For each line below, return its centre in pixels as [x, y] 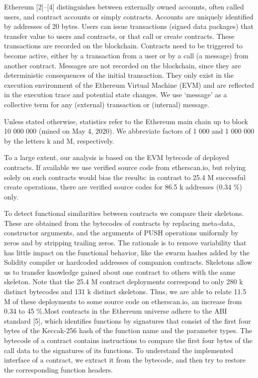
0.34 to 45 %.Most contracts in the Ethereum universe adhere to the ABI [116, 311]
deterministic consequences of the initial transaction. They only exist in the [119, 75]
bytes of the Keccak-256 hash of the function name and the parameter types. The [128, 330]
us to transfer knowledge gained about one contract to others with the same [120, 272]
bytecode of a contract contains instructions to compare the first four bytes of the [128, 340]
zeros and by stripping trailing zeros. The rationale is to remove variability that [125, 243]
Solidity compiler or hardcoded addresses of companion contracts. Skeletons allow [128, 262]
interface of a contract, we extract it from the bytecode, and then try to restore [125, 360]
